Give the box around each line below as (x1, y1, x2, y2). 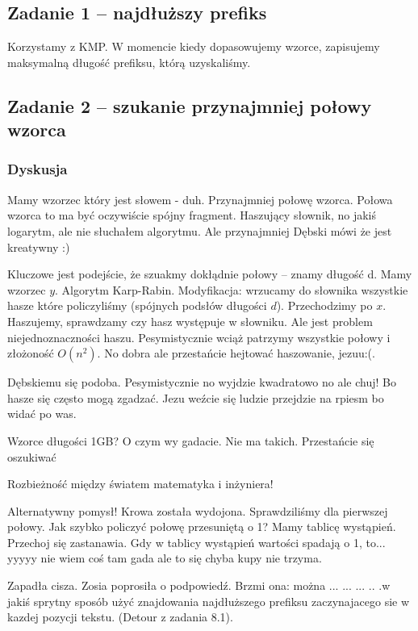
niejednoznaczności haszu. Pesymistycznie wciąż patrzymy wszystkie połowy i (7, 328, 391, 345)
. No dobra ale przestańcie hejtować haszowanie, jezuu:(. (97, 345, 375, 361)
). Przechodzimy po (276, 297, 373, 314)
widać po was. (7, 405, 77, 422)
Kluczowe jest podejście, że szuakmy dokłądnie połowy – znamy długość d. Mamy (7, 265, 412, 282)
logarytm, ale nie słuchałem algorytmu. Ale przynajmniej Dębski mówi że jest (7, 222, 392, 239)
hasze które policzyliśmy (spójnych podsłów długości (7, 297, 267, 314)
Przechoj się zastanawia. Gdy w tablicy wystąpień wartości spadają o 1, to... (7, 533, 386, 550)
